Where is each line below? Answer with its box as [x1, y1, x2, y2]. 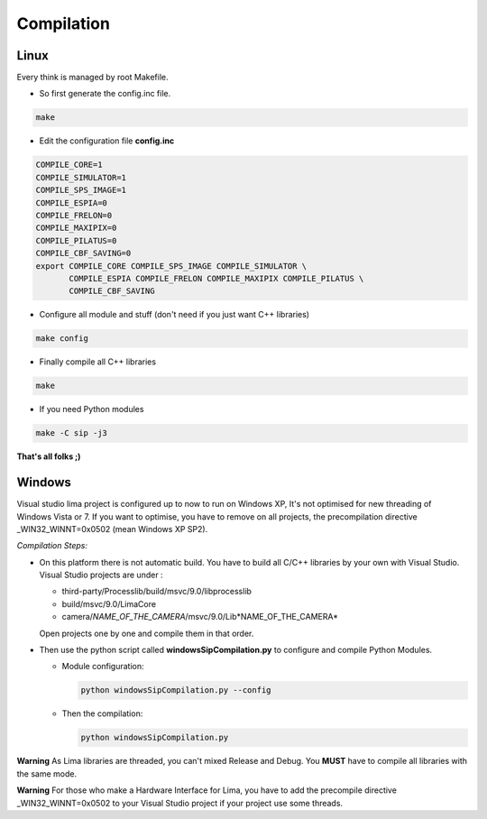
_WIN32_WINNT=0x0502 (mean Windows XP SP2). [16, 523, 208, 534]
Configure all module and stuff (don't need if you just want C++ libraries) [39, 309, 310, 320]
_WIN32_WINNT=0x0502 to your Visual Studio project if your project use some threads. [16, 797, 343, 808]
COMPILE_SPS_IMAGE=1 [35, 185, 126, 196]
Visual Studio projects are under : [39, 569, 163, 581]
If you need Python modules [39, 404, 144, 415]
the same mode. [16, 768, 77, 779]
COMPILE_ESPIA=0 [35, 198, 108, 207]
